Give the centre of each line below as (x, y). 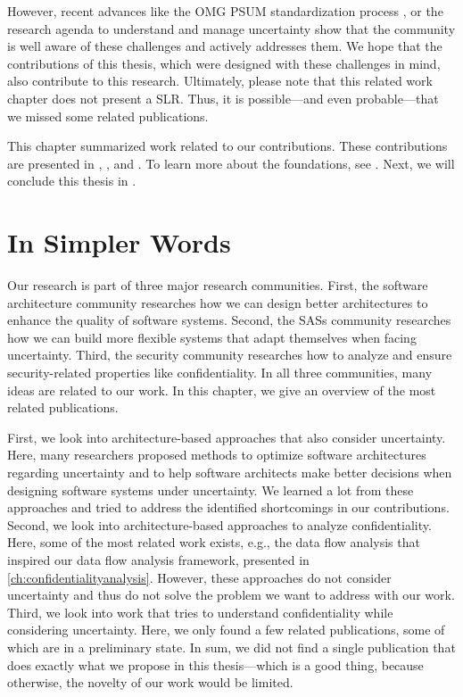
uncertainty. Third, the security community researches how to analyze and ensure (230, 355)
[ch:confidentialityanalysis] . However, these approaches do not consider (199, 577)
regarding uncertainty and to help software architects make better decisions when (230, 472)
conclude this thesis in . (72, 181)
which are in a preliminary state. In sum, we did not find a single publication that (231, 647)
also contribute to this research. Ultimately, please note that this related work (220, 81)
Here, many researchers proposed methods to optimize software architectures (217, 455)
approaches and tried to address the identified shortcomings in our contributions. (228, 507)
